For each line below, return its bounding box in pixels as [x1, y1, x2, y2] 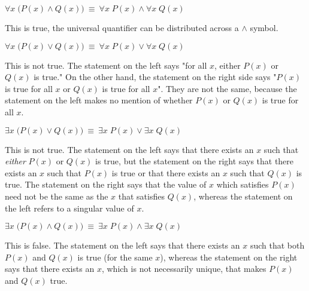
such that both [250, 239, 305, 252]
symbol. [250, 22, 278, 33]
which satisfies [216, 178, 269, 191]
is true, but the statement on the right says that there [95, 155, 294, 167]
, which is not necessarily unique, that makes [101, 262, 266, 275]
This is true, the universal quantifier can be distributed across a [5, 22, 239, 33]
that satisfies [118, 189, 165, 202]
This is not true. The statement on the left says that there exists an [5, 143, 254, 155]
